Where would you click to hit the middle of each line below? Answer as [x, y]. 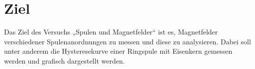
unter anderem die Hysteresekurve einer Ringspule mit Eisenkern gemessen [118, 51]
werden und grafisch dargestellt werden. [64, 60]
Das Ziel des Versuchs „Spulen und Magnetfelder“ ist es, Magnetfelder [111, 32]
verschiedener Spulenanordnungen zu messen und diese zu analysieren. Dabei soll [127, 41]
